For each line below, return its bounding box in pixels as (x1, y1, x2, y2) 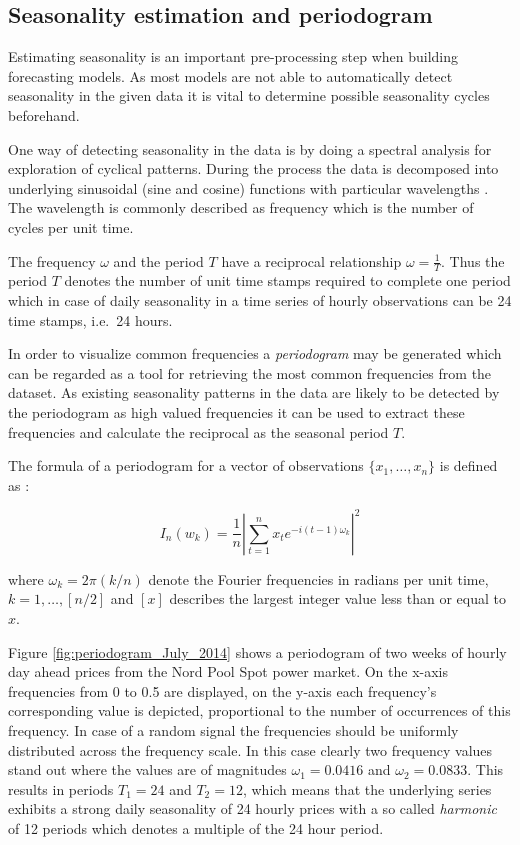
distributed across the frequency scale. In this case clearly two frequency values (8, 739, 493, 760)
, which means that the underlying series (242, 778, 492, 799)
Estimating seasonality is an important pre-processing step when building (8, 46, 459, 67)
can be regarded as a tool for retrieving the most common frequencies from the (8, 362, 492, 383)
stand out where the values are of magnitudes (8, 759, 287, 780)
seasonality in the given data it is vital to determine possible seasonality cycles (8, 85, 490, 106)
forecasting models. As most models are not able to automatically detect (8, 65, 453, 86)
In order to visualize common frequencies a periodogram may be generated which (8, 343, 502, 364)
